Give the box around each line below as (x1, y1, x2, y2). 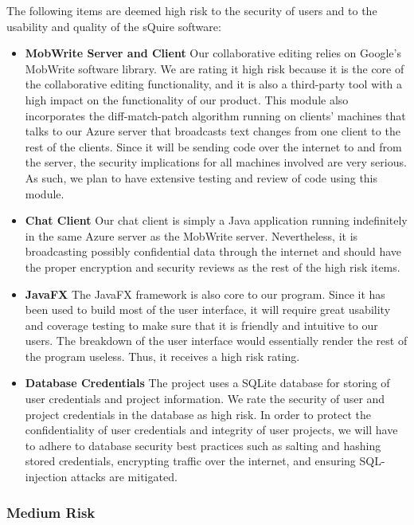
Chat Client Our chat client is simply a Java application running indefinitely (25, 212, 408, 229)
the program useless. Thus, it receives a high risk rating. (25, 347, 300, 364)
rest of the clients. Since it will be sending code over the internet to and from (25, 138, 402, 155)
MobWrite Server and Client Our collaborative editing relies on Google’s (25, 45, 401, 61)
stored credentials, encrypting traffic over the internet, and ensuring (25, 453, 356, 469)
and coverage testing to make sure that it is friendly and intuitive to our (25, 316, 378, 333)
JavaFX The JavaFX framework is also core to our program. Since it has (25, 285, 385, 302)
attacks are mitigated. (70, 468, 178, 485)
